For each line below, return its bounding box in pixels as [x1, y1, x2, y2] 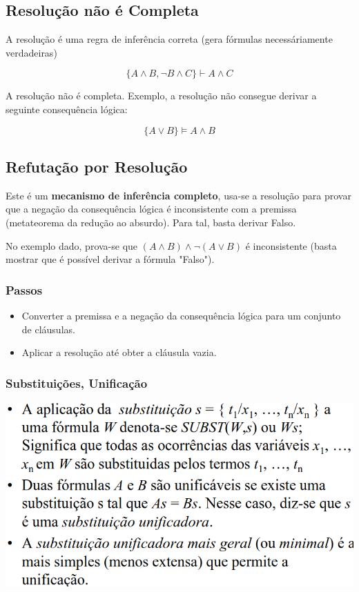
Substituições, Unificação [6, 374, 148, 391]
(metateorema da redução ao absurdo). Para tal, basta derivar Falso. [6, 215, 296, 229]
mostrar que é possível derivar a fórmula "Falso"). [6, 252, 215, 266]
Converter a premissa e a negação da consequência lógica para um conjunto [21, 308, 341, 322]
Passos [6, 281, 43, 298]
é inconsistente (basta [245, 238, 337, 253]
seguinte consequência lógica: [6, 101, 128, 116]
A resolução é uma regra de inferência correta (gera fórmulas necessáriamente [6, 32, 333, 46]
